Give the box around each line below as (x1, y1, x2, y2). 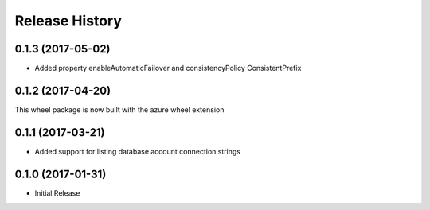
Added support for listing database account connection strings (34, 146, 241, 156)
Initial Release (34, 188, 80, 198)
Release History (14, 12, 123, 29)
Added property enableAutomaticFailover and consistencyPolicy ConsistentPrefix (34, 64, 302, 73)
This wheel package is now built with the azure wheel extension (14, 104, 225, 115)
